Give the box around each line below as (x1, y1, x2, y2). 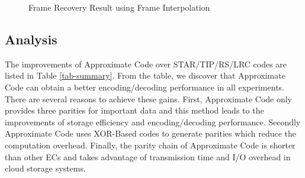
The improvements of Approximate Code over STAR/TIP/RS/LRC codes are (5, 57, 287, 70)
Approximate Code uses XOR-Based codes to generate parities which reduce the (5, 127, 297, 140)
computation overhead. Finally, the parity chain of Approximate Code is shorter (5, 138, 296, 151)
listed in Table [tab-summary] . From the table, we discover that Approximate (5, 69, 285, 82)
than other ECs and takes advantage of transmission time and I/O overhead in (5, 150, 291, 163)
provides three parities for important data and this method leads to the (5, 104, 264, 116)
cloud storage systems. (5, 162, 86, 174)
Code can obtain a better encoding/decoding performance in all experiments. (5, 80, 284, 93)
